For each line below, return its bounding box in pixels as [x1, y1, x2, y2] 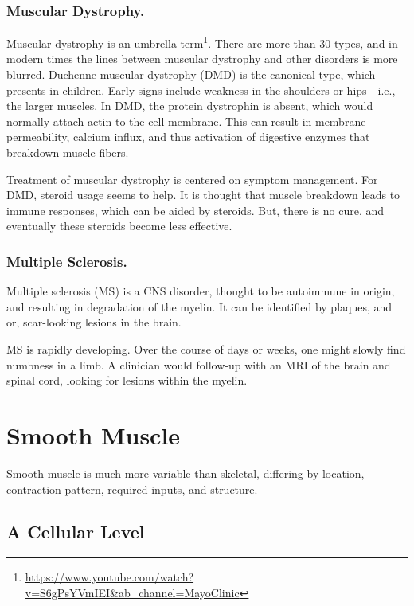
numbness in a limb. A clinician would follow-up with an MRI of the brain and [6, 356, 391, 373]
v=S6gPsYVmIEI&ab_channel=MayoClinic [25, 584, 240, 600]
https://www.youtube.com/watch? [25, 569, 194, 585]
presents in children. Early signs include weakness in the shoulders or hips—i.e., [6, 81, 396, 98]
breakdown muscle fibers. [6, 144, 129, 161]
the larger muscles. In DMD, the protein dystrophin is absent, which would [6, 97, 373, 114]
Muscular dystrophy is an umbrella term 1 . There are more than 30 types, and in [6, 33, 398, 51]
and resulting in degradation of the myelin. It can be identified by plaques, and [6, 298, 393, 315]
